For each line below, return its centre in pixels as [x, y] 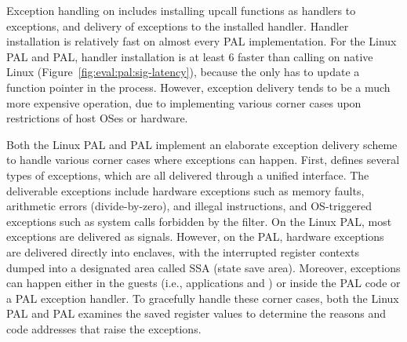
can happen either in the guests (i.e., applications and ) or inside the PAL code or [203, 283]
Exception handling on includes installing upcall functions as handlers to [181, 10]
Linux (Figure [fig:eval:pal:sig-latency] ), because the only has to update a [183, 72]
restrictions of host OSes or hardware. [97, 118]
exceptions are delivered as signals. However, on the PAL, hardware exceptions [195, 236]
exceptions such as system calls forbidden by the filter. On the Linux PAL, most [199, 221]
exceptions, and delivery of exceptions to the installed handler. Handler [178, 25]
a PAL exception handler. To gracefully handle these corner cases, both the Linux [203, 298]
